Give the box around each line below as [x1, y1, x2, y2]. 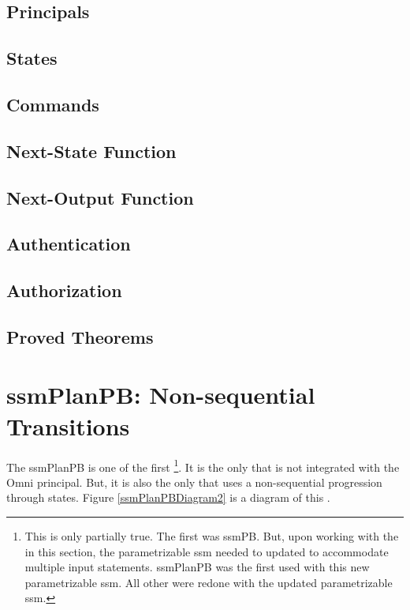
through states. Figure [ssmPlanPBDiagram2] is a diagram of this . [6, 489, 330, 506]
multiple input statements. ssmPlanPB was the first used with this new [24, 559, 370, 575]
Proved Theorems [6, 324, 154, 348]
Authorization [6, 278, 122, 303]
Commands [6, 92, 99, 116]
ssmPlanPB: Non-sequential [6, 378, 315, 411]
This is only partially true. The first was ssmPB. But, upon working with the [24, 528, 399, 544]
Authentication [6, 232, 131, 256]
